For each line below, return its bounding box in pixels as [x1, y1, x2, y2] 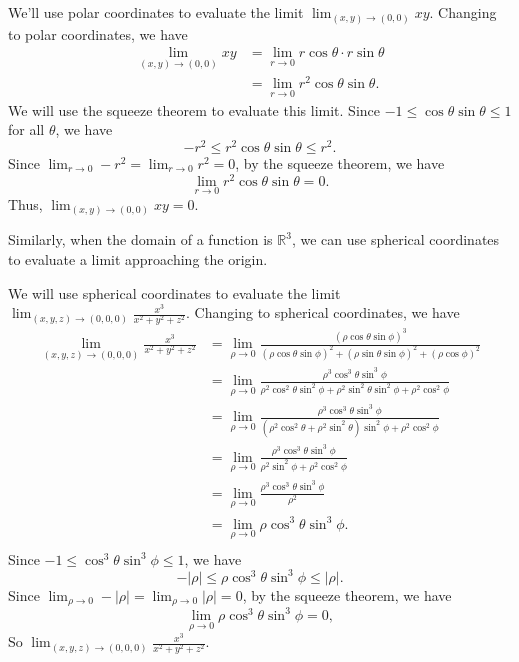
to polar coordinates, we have [8, 23, 188, 44]
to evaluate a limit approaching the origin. [8, 248, 268, 269]
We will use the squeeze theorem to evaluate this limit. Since [8, 99, 380, 120]
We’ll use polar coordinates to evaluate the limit [8, 2, 304, 22]
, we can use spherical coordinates [291, 229, 500, 250]
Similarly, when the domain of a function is [8, 229, 273, 250]
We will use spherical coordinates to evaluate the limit [8, 282, 341, 303]
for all [8, 119, 45, 140]
